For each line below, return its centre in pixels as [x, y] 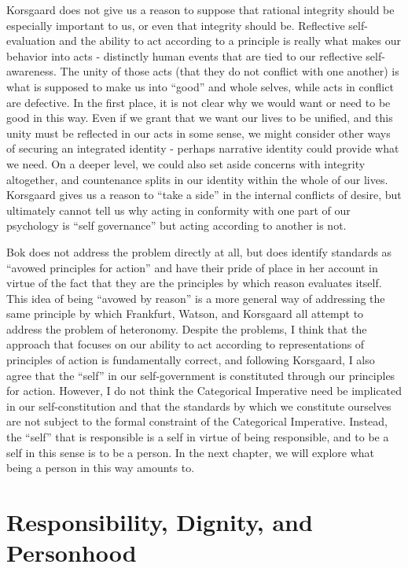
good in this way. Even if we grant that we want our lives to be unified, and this [200, 118]
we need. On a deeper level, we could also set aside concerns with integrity [186, 163]
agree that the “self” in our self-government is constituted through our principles [201, 375]
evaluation [31, 41]
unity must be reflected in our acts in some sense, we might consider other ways [198, 133]
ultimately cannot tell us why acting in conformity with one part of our [178, 210]
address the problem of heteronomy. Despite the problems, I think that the [187, 328]
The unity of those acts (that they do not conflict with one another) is [230, 71]
